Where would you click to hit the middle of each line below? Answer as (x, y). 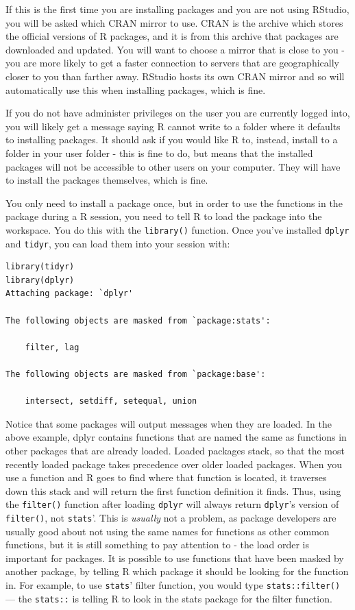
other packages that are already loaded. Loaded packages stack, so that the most (175, 450)
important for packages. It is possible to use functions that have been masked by (175, 558)
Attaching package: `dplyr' (70, 294)
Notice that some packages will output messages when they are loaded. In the (169, 423)
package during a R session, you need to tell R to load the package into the (164, 216)
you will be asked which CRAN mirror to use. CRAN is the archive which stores (174, 22)
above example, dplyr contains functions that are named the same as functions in (176, 437)
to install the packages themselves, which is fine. (107, 180)
